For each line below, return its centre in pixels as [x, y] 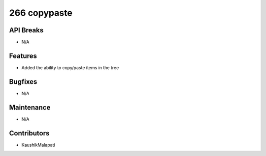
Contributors [29, 133]
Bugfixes [23, 82]
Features [23, 56]
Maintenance [30, 107]
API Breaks [26, 30]
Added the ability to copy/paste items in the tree [70, 67]
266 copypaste [41, 13]
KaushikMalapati [38, 145]
